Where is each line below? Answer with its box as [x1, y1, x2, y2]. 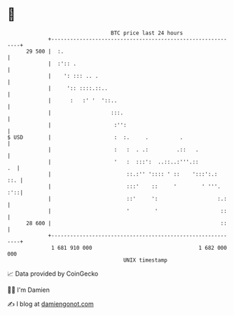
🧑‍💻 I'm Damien [7, 286, 50, 294]
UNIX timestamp [123, 256, 168, 264]
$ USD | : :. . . [7, 133, 184, 141]
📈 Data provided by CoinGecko [7, 269, 99, 278]
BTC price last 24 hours [111, 29, 184, 36]
